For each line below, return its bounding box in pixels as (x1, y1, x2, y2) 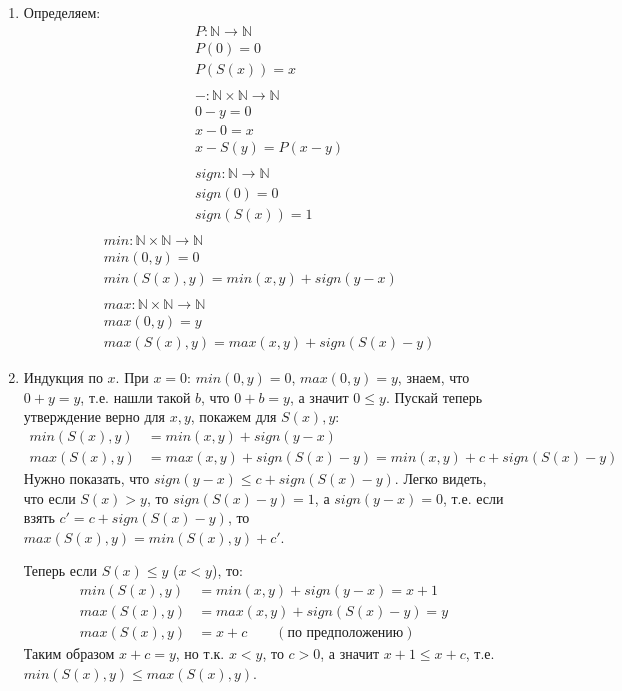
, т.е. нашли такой (80, 386, 191, 407)
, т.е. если (442, 487, 504, 508)
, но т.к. (175, 643, 225, 664)
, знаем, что (397, 367, 470, 388)
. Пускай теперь (385, 386, 483, 407)
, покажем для (190, 406, 277, 427)
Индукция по (23, 367, 103, 388)
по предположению (287, 626, 404, 641)
